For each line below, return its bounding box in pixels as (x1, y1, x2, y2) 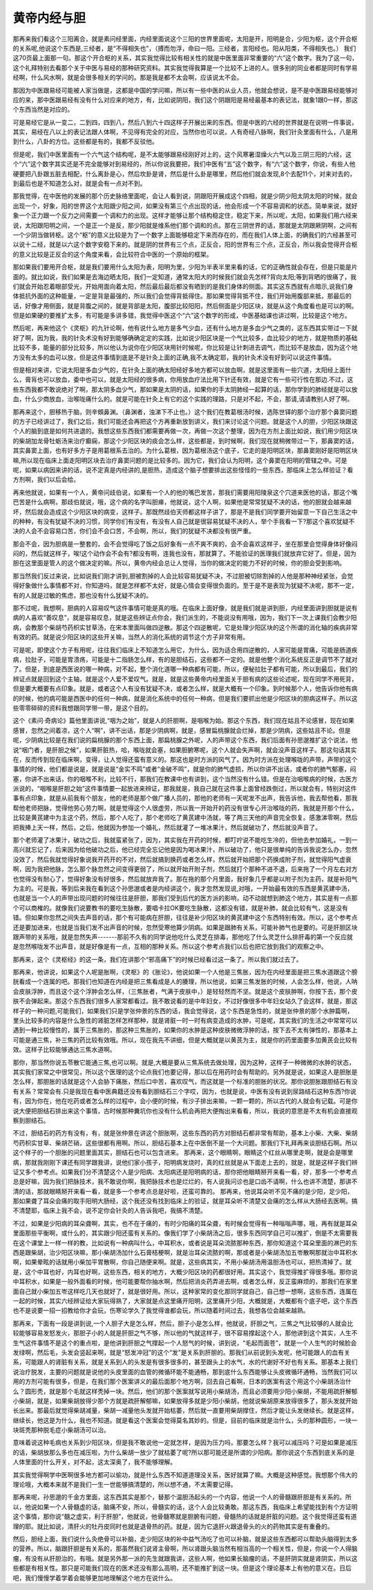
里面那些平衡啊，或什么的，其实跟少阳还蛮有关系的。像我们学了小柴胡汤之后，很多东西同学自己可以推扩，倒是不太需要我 (12, 1229, 358, 1238)
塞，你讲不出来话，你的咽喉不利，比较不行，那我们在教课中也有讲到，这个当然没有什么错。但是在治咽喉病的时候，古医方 (12, 774, 358, 783)
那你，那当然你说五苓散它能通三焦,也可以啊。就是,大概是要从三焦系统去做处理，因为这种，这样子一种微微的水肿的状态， (12, 1058, 356, 1066)
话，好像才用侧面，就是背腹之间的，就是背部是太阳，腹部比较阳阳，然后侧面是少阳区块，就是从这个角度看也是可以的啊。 (12, 301, 358, 310)
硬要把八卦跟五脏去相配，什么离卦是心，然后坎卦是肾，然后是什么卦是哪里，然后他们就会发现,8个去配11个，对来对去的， (12, 170, 356, 178)
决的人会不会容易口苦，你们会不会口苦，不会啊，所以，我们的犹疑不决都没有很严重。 (12, 527, 255, 535)
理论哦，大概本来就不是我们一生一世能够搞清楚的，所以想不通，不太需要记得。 (12, 1481, 237, 1489)
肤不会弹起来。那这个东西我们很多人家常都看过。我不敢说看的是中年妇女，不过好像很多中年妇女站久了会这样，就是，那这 (12, 997, 358, 1006)
